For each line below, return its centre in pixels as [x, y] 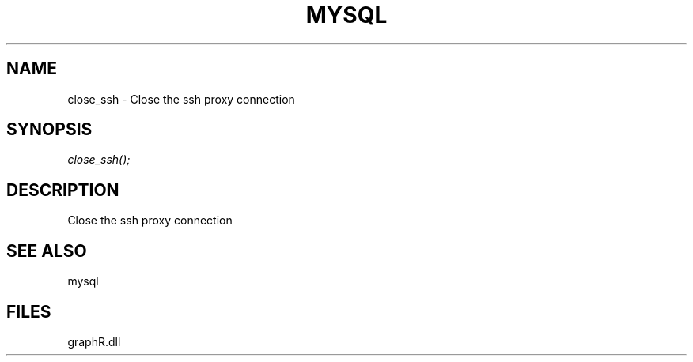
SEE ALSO [47, 251]
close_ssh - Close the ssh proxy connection [181, 99]
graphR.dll [94, 341]
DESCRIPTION [63, 190]
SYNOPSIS [49, 130]
